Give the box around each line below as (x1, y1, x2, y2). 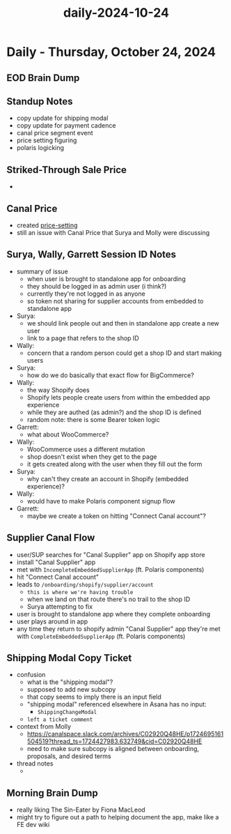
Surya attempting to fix (26, 602, 93, 611)
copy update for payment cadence (16, 121, 116, 130)
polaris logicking (16, 144, 64, 152)
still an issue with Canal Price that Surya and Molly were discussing (16, 229, 210, 237)
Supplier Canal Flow (6, 532, 95, 544)
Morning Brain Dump (6, 787, 98, 799)
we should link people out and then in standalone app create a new (26, 319, 220, 327)
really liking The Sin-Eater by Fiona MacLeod (16, 805, 145, 814)
